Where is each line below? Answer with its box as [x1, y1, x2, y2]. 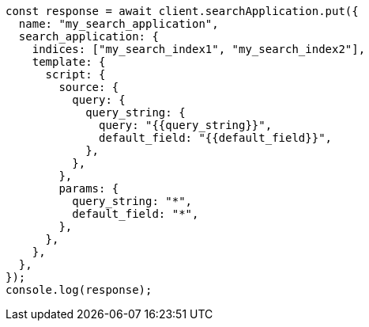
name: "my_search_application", [18, 17, 219, 30]
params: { [58, 182, 119, 195]
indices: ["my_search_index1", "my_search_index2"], [32, 43, 366, 55]
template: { [32, 55, 106, 68]
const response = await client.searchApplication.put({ [6, 5, 359, 17]
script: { [45, 68, 106, 81]
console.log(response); [6, 283, 152, 296]
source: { [58, 81, 119, 93]
